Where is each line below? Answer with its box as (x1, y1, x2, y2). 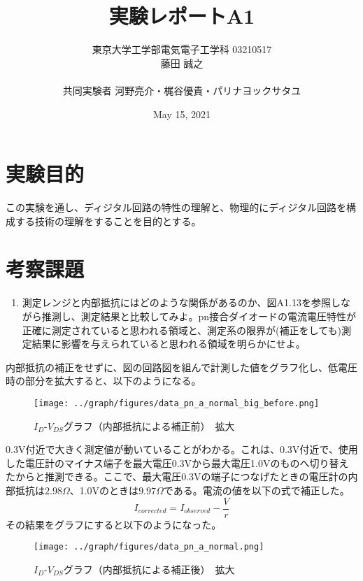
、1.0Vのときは (69, 482, 139, 497)
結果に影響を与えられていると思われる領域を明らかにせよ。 (31, 336, 306, 351)
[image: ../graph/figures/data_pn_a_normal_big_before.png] (34, 398, 320, 408)
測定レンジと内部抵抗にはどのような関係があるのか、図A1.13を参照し (22, 295, 341, 310)
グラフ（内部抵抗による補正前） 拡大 (63, 418, 235, 433)
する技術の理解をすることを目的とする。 (15, 213, 201, 228)
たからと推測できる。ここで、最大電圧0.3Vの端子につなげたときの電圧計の (6, 469, 348, 484)
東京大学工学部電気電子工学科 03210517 (92, 42, 272, 57)
